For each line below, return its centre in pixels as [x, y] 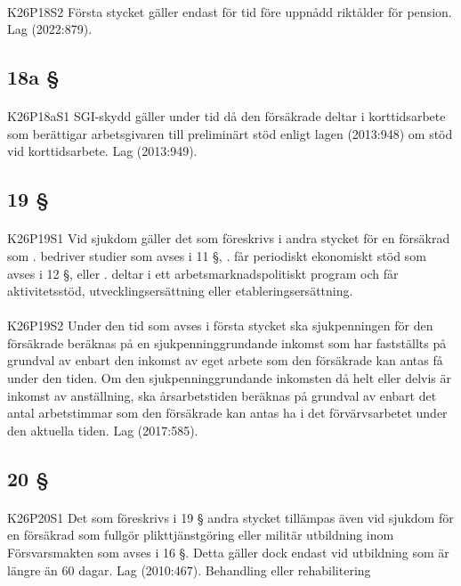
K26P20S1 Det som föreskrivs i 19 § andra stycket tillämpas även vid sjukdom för [230, 517]
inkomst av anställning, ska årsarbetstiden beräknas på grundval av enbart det [222, 395]
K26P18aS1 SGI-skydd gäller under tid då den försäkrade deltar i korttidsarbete [226, 116]
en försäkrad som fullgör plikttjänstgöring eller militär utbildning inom [201, 535]
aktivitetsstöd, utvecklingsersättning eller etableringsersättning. [180, 291]
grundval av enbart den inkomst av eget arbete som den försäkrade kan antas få [225, 360]
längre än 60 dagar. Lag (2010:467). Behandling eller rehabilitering [189, 570]
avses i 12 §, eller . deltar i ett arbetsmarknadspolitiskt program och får [203, 273]
